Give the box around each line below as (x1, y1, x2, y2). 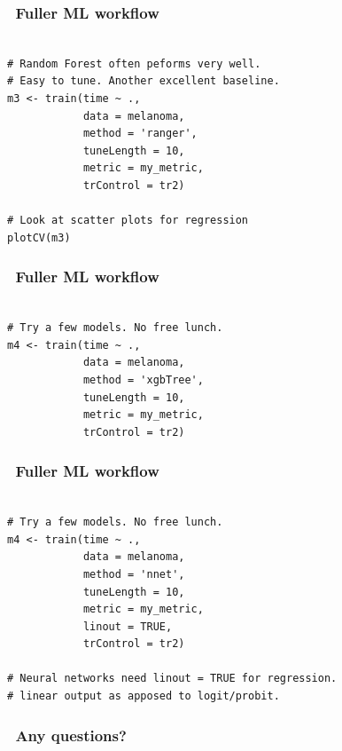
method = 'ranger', (82, 127, 198, 140)
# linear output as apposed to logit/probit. (7, 690, 280, 703)
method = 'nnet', (82, 567, 185, 581)
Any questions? (15, 723, 127, 746)
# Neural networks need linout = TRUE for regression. (7, 672, 338, 685)
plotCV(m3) (7, 231, 71, 244)
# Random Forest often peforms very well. (7, 57, 261, 70)
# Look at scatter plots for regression (7, 214, 249, 227)
